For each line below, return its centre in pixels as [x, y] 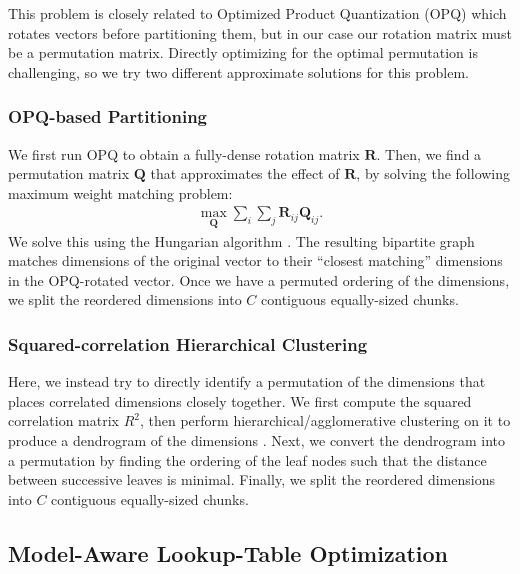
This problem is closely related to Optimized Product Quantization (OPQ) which [257, 13]
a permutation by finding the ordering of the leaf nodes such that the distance [247, 459]
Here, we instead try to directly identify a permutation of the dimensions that [247, 381]
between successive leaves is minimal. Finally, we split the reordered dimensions [251, 479]
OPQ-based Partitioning [107, 116]
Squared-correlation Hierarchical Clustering [188, 343]
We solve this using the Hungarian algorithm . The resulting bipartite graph [241, 240]
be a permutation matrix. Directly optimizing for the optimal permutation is [243, 52]
